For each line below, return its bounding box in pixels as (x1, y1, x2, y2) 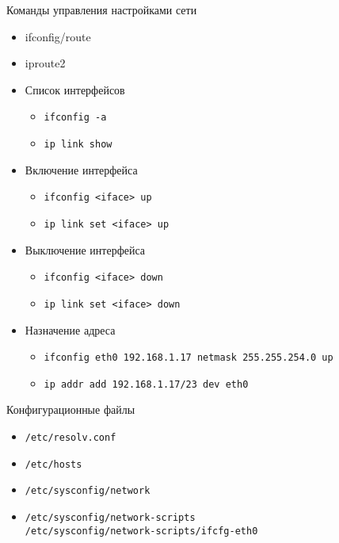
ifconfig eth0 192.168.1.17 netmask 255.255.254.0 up (44, 352, 333, 364)
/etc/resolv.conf (25, 432, 116, 443)
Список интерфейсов (25, 81, 125, 98)
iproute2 (25, 55, 66, 71)
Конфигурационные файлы (6, 401, 135, 418)
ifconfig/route (25, 28, 91, 44)
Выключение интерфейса (25, 241, 146, 258)
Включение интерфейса (25, 161, 138, 178)
